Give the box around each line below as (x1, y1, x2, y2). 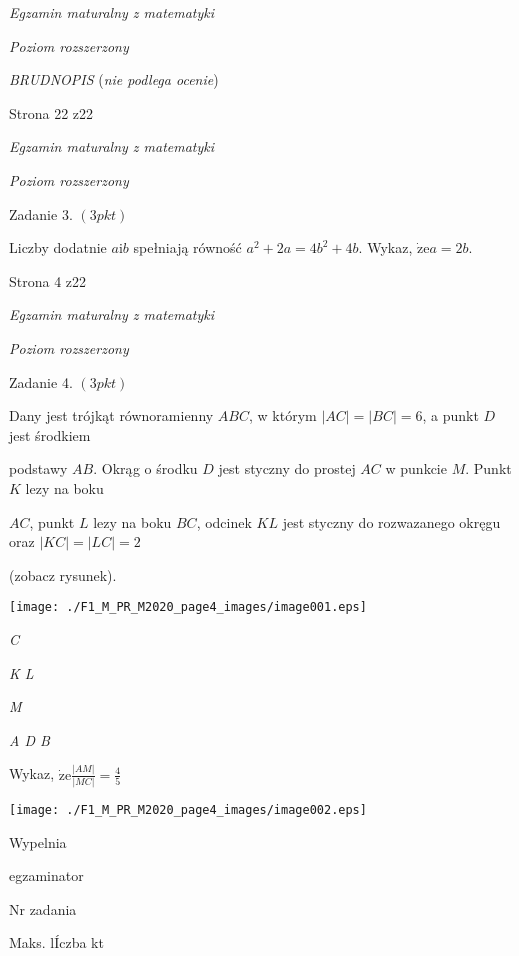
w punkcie (385, 458, 447, 479)
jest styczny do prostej (218, 458, 356, 479)
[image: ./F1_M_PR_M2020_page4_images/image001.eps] (9, 600, 367, 615)
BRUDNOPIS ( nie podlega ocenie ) (9, 69, 219, 90)
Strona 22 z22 (9, 102, 94, 123)
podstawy (9, 458, 68, 479)
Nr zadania (9, 898, 77, 919)
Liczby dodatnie (9, 237, 107, 258)
